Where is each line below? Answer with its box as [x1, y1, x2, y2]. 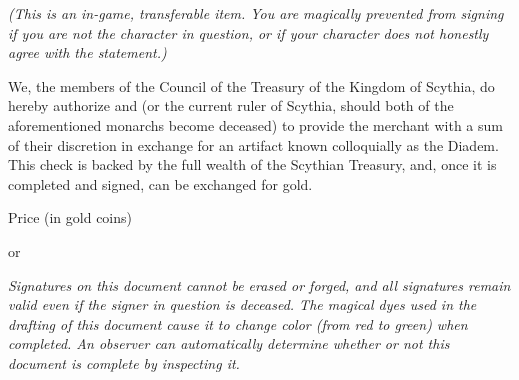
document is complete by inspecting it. [8, 352, 240, 373]
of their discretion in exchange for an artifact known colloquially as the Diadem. [8, 134, 499, 155]
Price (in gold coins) [8, 207, 132, 228]
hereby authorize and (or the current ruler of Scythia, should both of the [8, 95, 454, 116]
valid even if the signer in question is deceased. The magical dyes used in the [8, 294, 477, 315]
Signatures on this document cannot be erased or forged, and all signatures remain [8, 274, 511, 295]
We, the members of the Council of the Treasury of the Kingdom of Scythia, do [8, 75, 495, 96]
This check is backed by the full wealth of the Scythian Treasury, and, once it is [8, 154, 497, 175]
